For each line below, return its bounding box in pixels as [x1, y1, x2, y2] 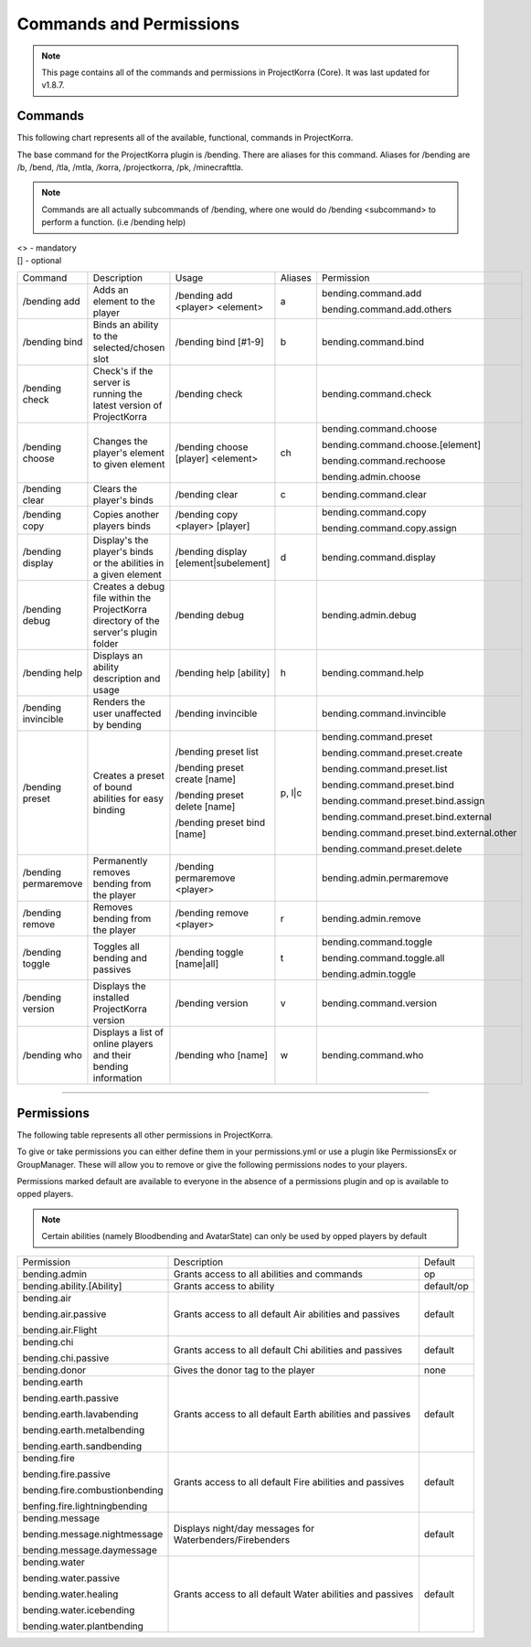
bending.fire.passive [22, 1468, 112, 1481]
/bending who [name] [175, 1049, 269, 1062]
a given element [92, 568, 162, 581]
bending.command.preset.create [321, 746, 463, 759]
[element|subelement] [175, 557, 271, 570]
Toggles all [92, 940, 141, 953]
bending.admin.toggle [321, 968, 416, 980]
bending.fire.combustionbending [22, 1483, 164, 1496]
